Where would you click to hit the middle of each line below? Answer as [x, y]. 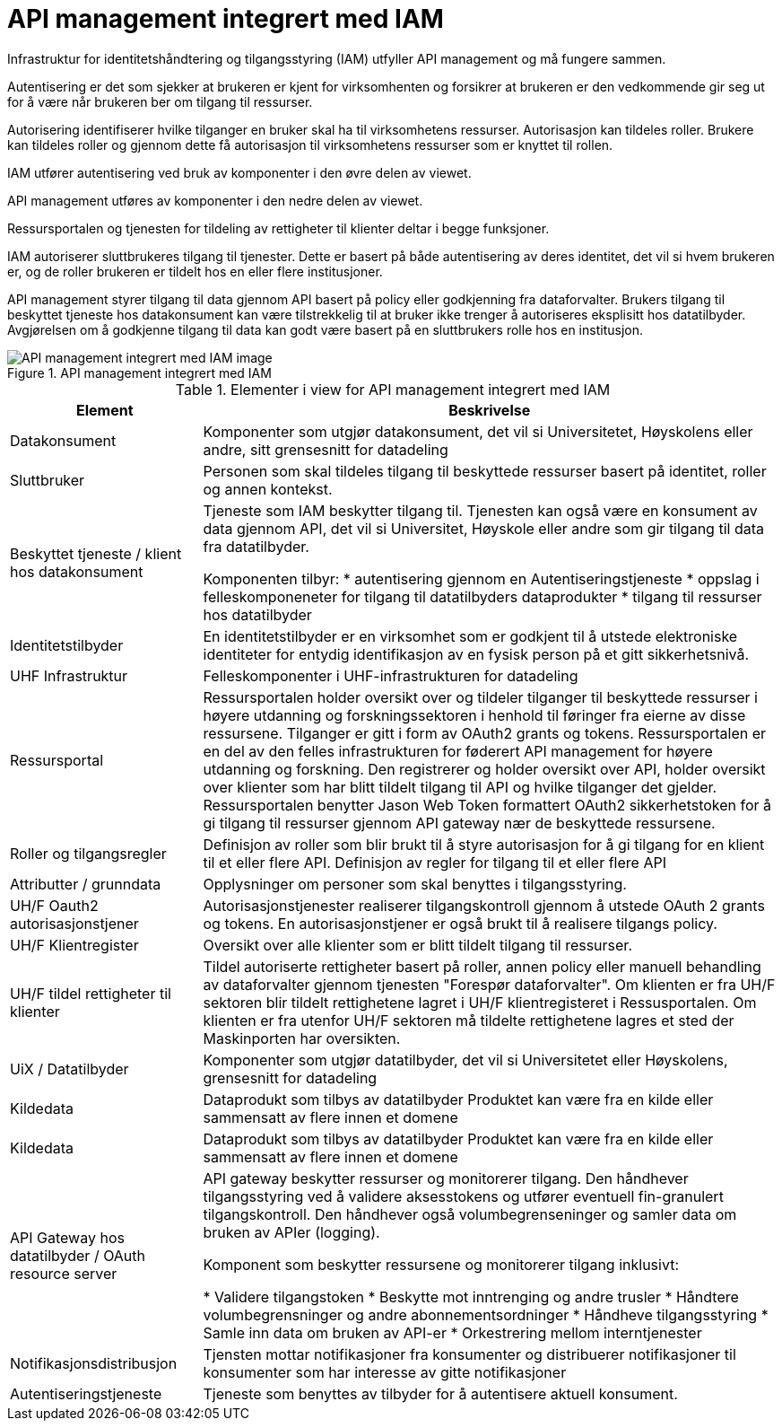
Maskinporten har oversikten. [302, 1038]
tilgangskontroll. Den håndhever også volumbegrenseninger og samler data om [470, 1214]
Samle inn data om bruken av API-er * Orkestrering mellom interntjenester [452, 1332]
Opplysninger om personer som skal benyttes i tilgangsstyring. [415, 884]
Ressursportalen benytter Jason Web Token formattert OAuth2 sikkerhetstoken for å [487, 805]
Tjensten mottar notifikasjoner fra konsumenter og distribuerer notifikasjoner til [469, 1354]
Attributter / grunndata [86, 884]
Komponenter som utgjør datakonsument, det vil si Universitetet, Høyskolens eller [478, 431]
